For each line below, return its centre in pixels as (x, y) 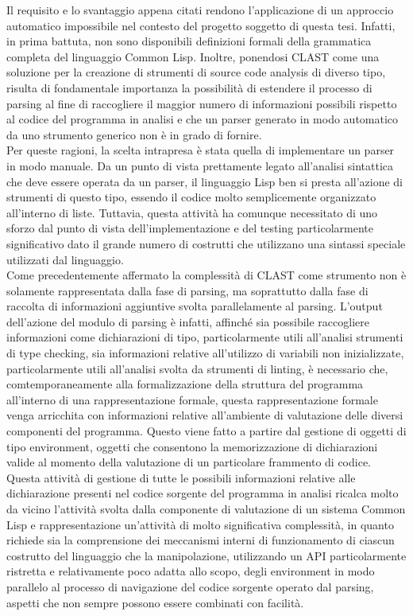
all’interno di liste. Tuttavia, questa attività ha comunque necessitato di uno (192, 212)
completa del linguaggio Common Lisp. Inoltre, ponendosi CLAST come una (193, 56)
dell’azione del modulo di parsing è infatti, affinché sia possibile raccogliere (188, 321)
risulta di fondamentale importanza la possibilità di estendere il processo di (189, 87)
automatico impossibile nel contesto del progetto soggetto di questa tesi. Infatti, (201, 25)
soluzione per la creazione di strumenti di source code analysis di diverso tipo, (196, 72)
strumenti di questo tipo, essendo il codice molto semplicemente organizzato (191, 197)
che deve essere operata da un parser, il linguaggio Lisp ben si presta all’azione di (205, 181)
